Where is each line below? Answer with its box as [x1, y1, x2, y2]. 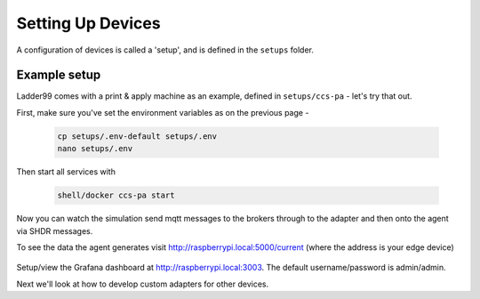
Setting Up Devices [16, 13, 161, 33]
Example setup [16, 68, 101, 83]
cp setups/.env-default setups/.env [57, 131, 218, 141]
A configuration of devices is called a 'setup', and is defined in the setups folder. [16, 44, 315, 55]
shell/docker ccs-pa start [57, 190, 175, 200]
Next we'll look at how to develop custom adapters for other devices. [16, 279, 269, 289]
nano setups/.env [57, 143, 133, 154]
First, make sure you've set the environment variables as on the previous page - [16, 107, 309, 117]
